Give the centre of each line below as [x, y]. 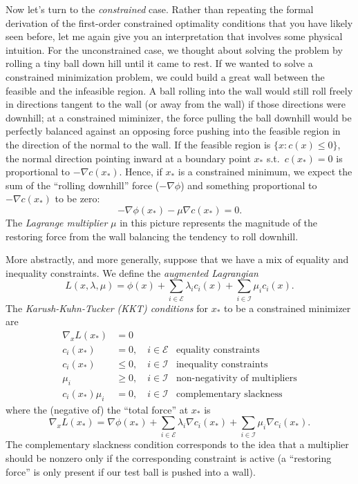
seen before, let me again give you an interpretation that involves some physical [174, 36]
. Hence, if [141, 172]
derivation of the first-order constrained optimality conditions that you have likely [179, 22]
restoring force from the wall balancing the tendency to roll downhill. [152, 236]
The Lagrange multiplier [57, 222]
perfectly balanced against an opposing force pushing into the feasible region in [173, 131]
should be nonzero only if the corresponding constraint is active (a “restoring [169, 458]
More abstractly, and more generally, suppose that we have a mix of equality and [177, 259]
